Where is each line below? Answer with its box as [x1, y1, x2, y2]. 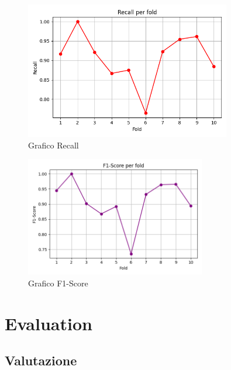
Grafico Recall [28, 139, 79, 151]
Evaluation [5, 311, 92, 335]
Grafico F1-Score [28, 276, 88, 289]
